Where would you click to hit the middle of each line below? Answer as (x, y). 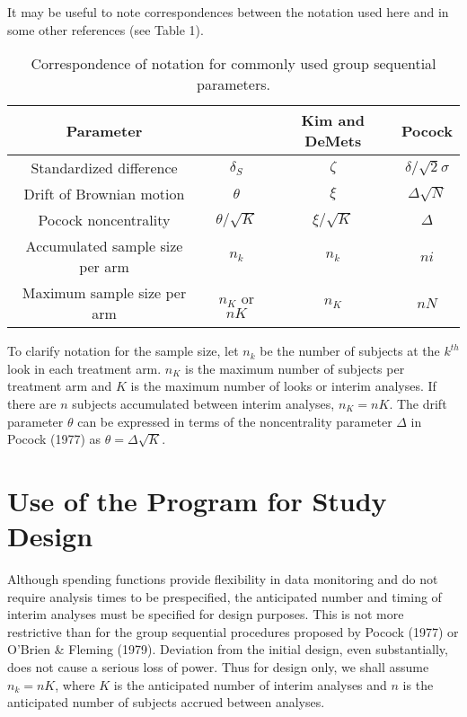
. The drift (418, 403)
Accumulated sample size (104, 246)
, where (75, 684)
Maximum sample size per (104, 293)
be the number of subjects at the (350, 351)
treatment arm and (60, 386)
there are (32, 403)
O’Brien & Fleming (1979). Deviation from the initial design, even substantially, (228, 649)
